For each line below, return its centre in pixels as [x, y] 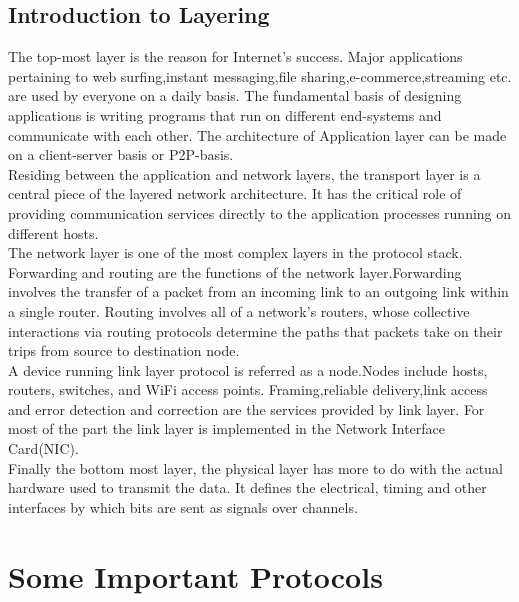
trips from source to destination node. [124, 350]
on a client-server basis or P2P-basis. [121, 154]
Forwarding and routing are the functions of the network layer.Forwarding [235, 271]
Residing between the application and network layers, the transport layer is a [244, 173]
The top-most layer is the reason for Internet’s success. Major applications [235, 56]
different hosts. [53, 232]
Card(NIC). [43, 448]
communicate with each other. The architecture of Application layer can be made [257, 134]
